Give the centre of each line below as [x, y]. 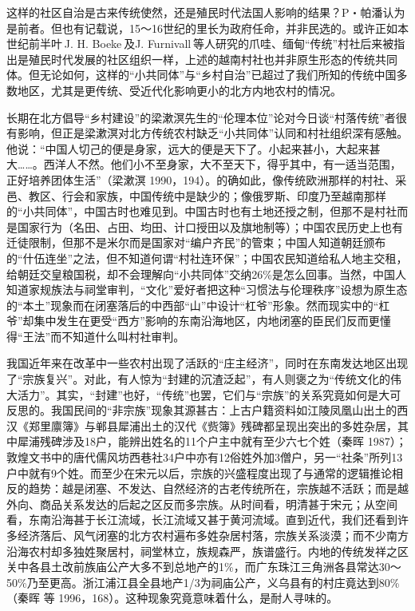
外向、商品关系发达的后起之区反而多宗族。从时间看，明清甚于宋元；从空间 [202, 504]
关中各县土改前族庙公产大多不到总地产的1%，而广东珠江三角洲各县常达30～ [204, 567]
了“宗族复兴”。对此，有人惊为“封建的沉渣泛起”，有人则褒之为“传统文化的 [199, 379]
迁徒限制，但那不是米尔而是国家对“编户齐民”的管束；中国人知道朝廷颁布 [196, 242]
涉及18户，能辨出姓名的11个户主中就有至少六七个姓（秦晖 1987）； [234, 441]
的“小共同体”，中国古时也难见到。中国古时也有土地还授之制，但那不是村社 [202, 211]
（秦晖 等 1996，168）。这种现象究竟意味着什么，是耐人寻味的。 [172, 598]
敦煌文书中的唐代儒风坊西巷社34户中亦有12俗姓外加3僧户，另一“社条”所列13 [205, 457]
